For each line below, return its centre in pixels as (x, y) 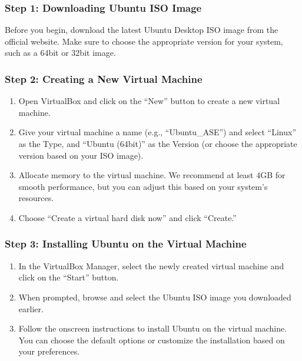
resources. (36, 198)
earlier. (31, 308)
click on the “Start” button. (69, 277)
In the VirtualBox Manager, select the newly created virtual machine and (151, 265)
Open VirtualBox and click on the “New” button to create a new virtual (149, 101)
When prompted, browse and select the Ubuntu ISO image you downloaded (155, 297)
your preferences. (49, 351)
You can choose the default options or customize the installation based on (152, 340)
